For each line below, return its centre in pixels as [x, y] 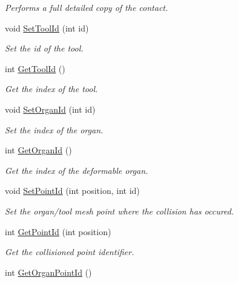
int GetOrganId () [38, 150]
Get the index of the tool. [51, 89]
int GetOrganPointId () [48, 272]
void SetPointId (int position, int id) [72, 191]
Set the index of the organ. [54, 129]
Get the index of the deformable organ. [77, 170]
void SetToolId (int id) [47, 28]
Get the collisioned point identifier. [70, 252]
